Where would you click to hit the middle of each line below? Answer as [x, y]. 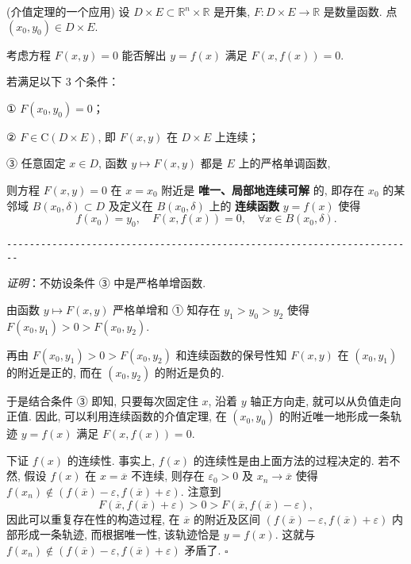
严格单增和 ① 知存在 [167, 309]
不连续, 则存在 [168, 476]
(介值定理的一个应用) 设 [68, 11]
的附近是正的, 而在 [54, 372]
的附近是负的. [189, 372]
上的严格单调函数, [284, 163]
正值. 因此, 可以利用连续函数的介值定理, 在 [117, 416]
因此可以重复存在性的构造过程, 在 [93, 518]
